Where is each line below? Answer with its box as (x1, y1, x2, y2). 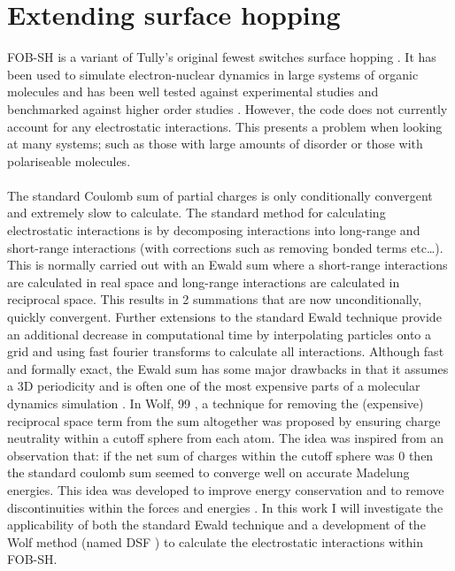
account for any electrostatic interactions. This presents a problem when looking (7, 117, 443, 135)
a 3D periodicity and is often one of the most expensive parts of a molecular (7, 377, 420, 395)
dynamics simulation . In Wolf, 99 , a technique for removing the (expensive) (7, 394, 424, 412)
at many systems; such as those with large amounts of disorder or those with (7, 134, 423, 153)
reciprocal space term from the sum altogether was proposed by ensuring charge (7, 411, 441, 430)
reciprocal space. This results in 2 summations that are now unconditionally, (7, 290, 422, 308)
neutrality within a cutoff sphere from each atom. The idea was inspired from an (7, 429, 444, 447)
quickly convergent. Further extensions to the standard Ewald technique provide (7, 308, 442, 326)
